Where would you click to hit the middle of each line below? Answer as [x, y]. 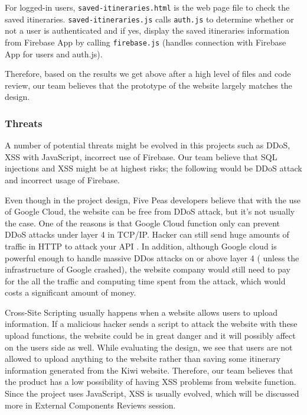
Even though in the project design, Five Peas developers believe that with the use [153, 200]
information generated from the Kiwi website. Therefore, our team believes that [149, 370]
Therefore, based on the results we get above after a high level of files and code [148, 74]
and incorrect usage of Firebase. [62, 179]
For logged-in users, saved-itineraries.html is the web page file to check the [147, 7]
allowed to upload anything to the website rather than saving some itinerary [143, 359]
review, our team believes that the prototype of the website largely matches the [148, 85]
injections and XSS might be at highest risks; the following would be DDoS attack [153, 168]
